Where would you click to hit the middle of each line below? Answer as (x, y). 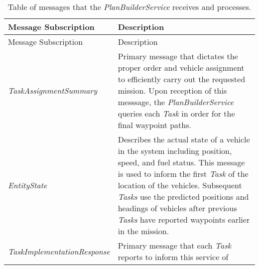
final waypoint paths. (154, 125)
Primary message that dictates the (178, 56)
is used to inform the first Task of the (183, 174)
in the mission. (143, 231)
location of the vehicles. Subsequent (180, 185)
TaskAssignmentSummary (53, 90)
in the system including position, (175, 151)
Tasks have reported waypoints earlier (184, 219)
